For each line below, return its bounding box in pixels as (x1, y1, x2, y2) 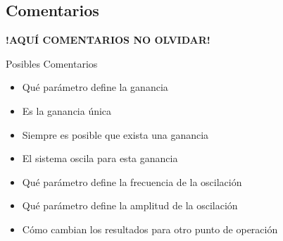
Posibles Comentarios (6, 56, 98, 70)
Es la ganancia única (22, 103, 112, 118)
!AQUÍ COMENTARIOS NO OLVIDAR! (6, 32, 210, 47)
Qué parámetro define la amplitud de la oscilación (22, 198, 238, 213)
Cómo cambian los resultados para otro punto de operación (22, 221, 278, 236)
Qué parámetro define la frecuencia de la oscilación (22, 174, 242, 189)
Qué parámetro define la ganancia (22, 80, 168, 94)
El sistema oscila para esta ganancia (22, 151, 178, 166)
